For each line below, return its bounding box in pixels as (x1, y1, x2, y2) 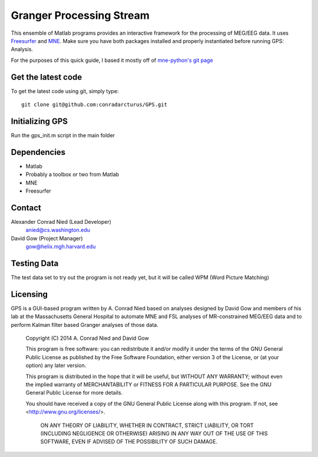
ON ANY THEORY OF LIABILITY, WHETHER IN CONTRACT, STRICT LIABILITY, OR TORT (40, 422, 254, 429)
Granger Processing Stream (11, 9, 150, 22)
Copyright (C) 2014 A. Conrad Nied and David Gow (25, 335, 150, 342)
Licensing (11, 289, 48, 299)
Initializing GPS (11, 116, 68, 126)
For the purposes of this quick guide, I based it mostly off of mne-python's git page (11, 57, 213, 64)
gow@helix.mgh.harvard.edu (25, 243, 96, 250)
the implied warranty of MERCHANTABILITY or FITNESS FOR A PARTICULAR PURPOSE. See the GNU (25, 381, 272, 388)
